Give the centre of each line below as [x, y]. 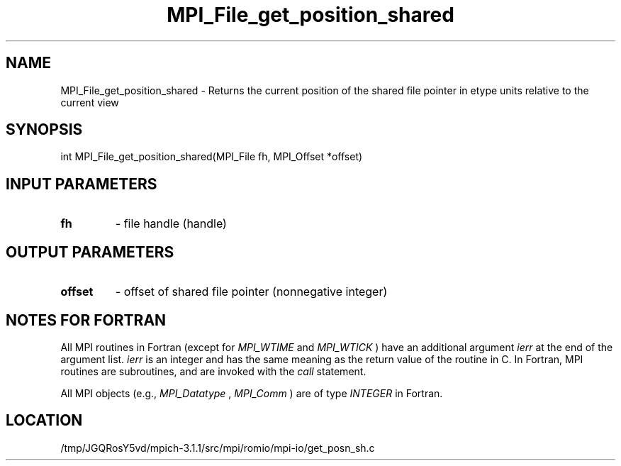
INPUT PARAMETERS [82, 184]
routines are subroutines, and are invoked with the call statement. [213, 371]
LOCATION [44, 421]
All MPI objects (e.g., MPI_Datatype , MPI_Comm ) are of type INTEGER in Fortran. [252, 393]
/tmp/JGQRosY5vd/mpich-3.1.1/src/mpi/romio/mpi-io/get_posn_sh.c [218, 448]
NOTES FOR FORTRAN [86, 320]
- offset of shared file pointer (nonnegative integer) [251, 292]
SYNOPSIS [44, 130]
